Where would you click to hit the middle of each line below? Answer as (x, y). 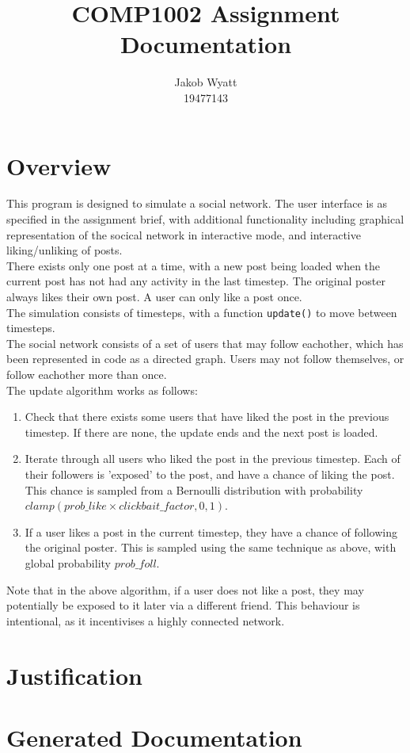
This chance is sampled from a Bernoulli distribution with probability (194, 489)
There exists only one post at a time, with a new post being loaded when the (194, 265)
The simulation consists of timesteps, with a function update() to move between (202, 312)
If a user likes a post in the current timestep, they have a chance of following (211, 531)
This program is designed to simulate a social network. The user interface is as (197, 203)
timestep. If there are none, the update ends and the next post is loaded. (201, 432)
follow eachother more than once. (87, 375)
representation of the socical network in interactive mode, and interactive (184, 234)
